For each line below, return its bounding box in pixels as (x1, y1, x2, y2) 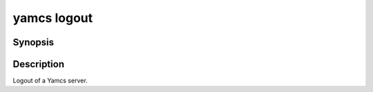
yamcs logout (12, 10, 93, 25)
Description (12, 58, 65, 70)
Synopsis (12, 36, 55, 48)
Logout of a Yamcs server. (12, 76, 88, 85)
